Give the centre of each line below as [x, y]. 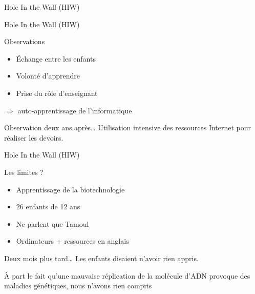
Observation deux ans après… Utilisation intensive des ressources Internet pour [128, 128]
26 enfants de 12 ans [48, 207]
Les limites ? [24, 172]
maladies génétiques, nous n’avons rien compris [78, 286]
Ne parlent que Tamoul [52, 223]
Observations [25, 41]
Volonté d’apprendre [48, 76]
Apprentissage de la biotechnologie [70, 189]
